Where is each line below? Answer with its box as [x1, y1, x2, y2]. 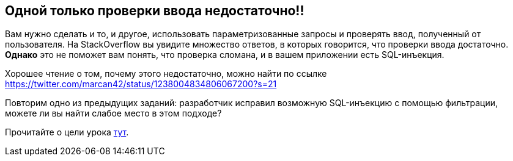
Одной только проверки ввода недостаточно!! [5, 3, 304, 18]
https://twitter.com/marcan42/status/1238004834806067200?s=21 [5, 79, 277, 90]
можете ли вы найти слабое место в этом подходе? [5, 108, 222, 119]
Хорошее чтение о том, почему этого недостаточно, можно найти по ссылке [5, 68, 327, 79]
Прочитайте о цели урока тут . [5, 127, 129, 138]
